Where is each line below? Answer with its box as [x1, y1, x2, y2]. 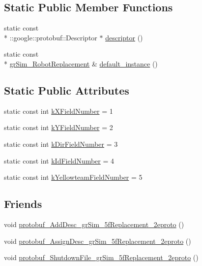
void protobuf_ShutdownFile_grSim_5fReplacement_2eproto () [4, 252, 199, 263]
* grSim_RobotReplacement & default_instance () [4, 58, 158, 68]
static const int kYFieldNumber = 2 [4, 122, 113, 133]
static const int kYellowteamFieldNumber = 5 [4, 172, 143, 182]
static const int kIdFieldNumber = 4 [4, 155, 115, 166]
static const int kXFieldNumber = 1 [4, 105, 113, 116]
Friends [4, 196, 42, 211]
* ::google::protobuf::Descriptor [4, 32, 97, 42]
